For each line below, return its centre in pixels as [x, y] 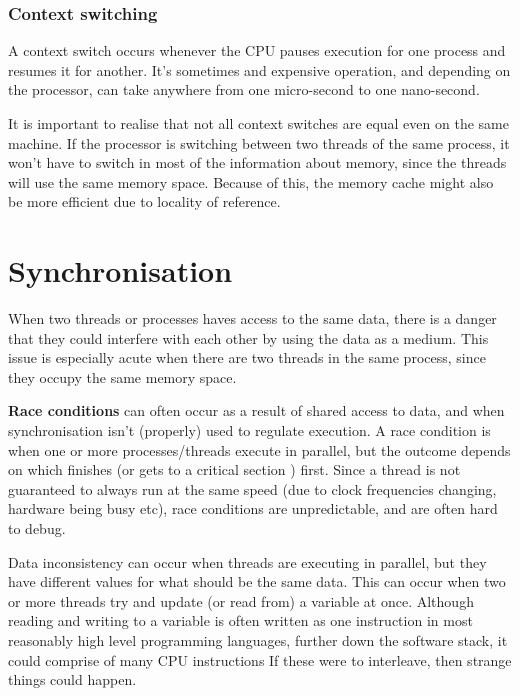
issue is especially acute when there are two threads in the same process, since [247, 357]
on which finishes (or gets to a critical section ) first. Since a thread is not [234, 469]
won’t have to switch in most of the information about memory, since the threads [257, 162]
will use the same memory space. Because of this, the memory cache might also [251, 181]
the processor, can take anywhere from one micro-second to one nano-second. [244, 89]
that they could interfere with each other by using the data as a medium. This [248, 337]
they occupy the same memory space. [122, 376]
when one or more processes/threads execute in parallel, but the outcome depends [259, 449]
